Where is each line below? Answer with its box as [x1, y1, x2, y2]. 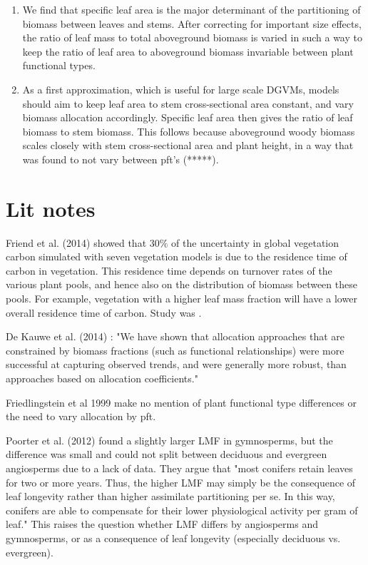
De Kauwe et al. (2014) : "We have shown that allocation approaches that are [6, 329, 345, 344]
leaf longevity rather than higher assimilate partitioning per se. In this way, [6, 489, 335, 504]
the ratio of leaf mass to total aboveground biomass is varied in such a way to [22, 30, 362, 45]
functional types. [22, 58, 96, 73]
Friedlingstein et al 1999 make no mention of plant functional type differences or [6, 395, 357, 409]
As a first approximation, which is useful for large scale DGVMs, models [22, 81, 339, 96]
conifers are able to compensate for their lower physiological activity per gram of [6, 502, 358, 517]
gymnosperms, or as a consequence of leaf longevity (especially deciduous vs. [6, 530, 341, 545]
